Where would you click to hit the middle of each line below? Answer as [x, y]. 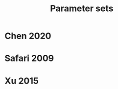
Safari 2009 [29, 58]
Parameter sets [82, 9]
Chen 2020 [28, 36]
